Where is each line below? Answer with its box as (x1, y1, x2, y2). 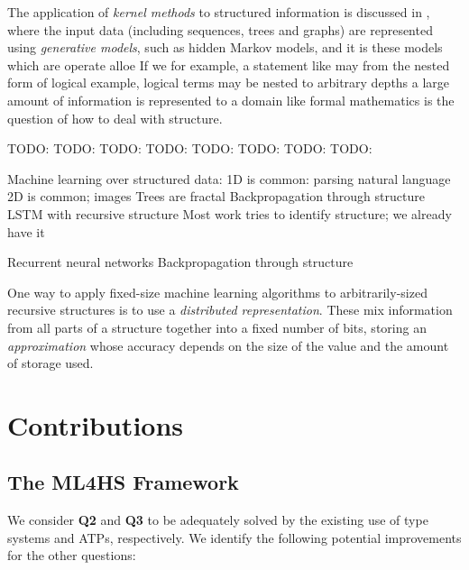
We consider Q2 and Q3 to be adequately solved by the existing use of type (7, 510, 428, 529)
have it (7, 222, 45, 241)
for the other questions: (7, 546, 136, 565)
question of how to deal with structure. (7, 108, 223, 127)
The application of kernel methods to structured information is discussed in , (7, 3, 430, 21)
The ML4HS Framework (7, 468, 239, 496)
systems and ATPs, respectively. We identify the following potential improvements (7, 528, 462, 547)
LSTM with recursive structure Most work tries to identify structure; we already (7, 204, 452, 223)
